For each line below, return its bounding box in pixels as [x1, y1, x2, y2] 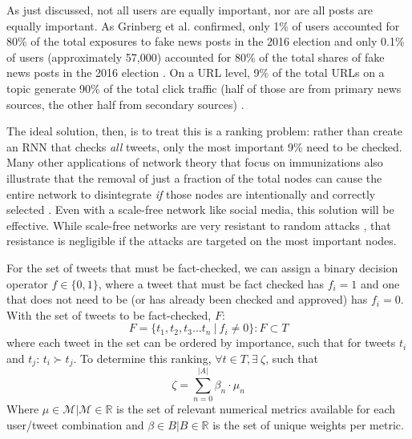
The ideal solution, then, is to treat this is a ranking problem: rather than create [6, 123, 403, 139]
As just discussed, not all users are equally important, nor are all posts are [6, 2, 374, 18]
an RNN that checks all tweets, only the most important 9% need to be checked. [6, 138, 402, 155]
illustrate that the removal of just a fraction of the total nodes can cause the [6, 169, 382, 186]
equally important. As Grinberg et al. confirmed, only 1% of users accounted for [6, 17, 400, 34]
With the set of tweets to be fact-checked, [6, 306, 212, 323]
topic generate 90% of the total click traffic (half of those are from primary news [6, 79, 402, 96]
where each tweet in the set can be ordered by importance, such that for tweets [6, 334, 396, 351]
